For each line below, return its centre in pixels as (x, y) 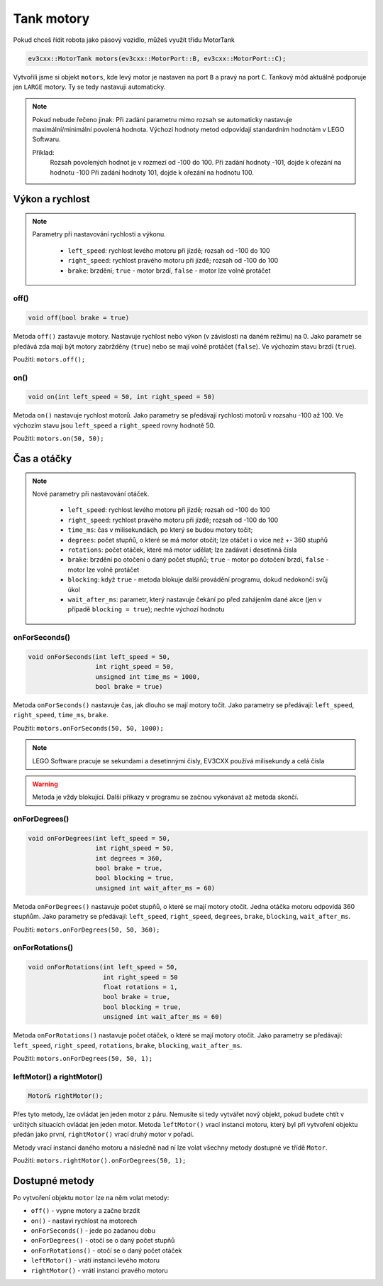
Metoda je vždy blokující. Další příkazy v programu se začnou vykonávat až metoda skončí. (165, 797)
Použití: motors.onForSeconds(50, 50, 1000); (89, 728)
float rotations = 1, (140, 987)
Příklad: (43, 152)
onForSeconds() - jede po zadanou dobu (93, 1231)
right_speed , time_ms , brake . (61, 715)
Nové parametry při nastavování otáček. (91, 494)
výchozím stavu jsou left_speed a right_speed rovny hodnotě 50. (114, 425)
